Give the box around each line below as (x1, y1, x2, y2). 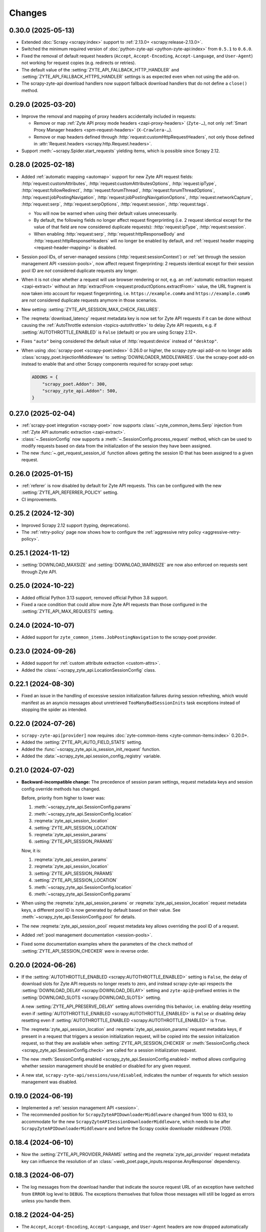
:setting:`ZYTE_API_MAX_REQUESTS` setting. (21, 609, 114, 615)
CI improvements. (21, 496, 58, 502)
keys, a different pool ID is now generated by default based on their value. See (21, 907, 181, 913)
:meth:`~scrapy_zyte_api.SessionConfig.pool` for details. (21, 914, 136, 920)
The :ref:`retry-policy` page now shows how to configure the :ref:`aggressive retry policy (21, 529, 201, 535)
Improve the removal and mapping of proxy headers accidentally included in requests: (21, 113, 197, 119)
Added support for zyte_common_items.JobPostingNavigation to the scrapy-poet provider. (21, 634, 217, 640)
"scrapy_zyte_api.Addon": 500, (42, 388, 118, 394)
